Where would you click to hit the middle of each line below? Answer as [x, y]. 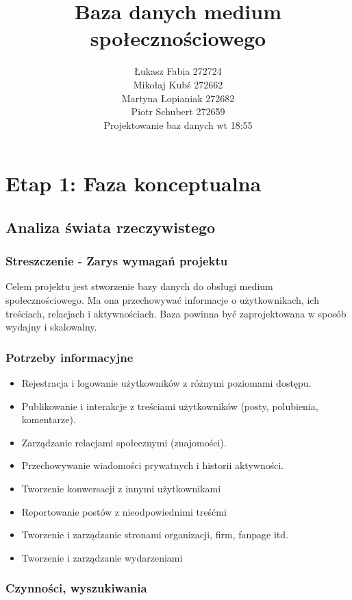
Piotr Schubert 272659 [178, 111]
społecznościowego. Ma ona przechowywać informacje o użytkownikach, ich [162, 300]
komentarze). [49, 419]
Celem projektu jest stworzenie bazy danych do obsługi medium [139, 286]
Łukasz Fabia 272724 [178, 71]
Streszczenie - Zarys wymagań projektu [117, 261]
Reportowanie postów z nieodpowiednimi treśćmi [124, 511]
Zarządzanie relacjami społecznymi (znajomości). [124, 442]
